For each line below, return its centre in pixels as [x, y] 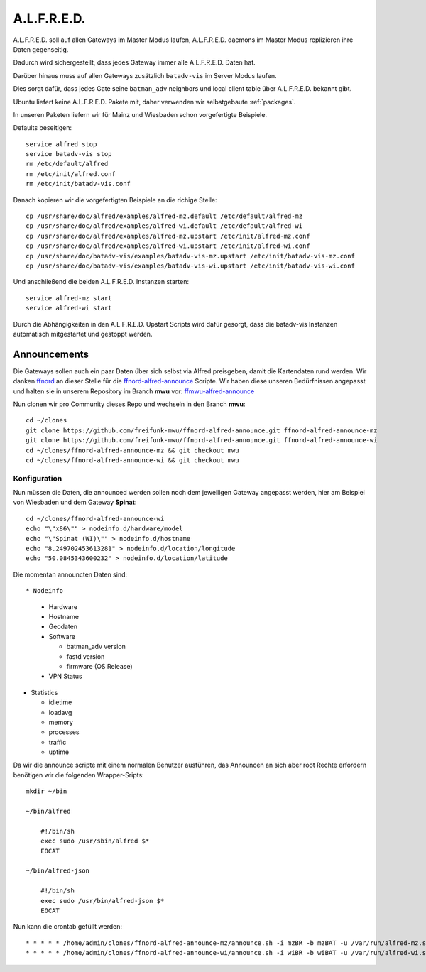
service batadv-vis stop [69, 154]
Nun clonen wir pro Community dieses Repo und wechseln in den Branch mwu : [129, 404]
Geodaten [63, 627]
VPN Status [65, 676]
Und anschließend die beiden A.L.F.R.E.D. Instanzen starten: [101, 282]
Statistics [44, 692]
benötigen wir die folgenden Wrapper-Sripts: [79, 775]
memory [61, 722]
